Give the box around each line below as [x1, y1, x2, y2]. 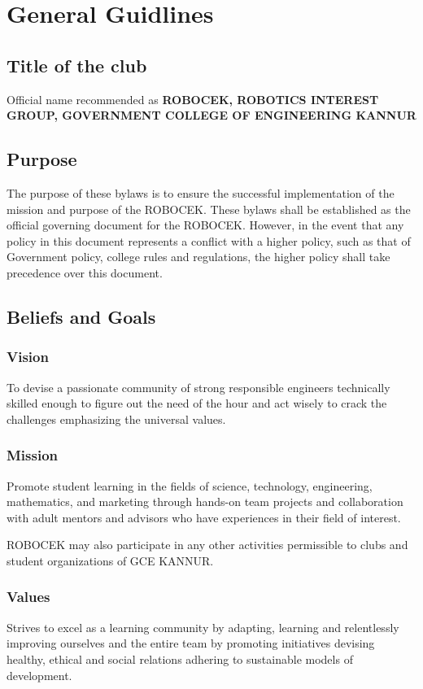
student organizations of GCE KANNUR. [7, 552, 214, 569]
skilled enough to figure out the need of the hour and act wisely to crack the [7, 395, 387, 412]
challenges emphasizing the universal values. [7, 410, 226, 427]
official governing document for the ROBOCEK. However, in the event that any [7, 216, 404, 233]
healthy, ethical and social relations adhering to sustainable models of [7, 650, 353, 667]
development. [7, 666, 72, 683]
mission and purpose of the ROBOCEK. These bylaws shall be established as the [7, 200, 411, 217]
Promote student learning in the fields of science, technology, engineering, [7, 477, 373, 494]
